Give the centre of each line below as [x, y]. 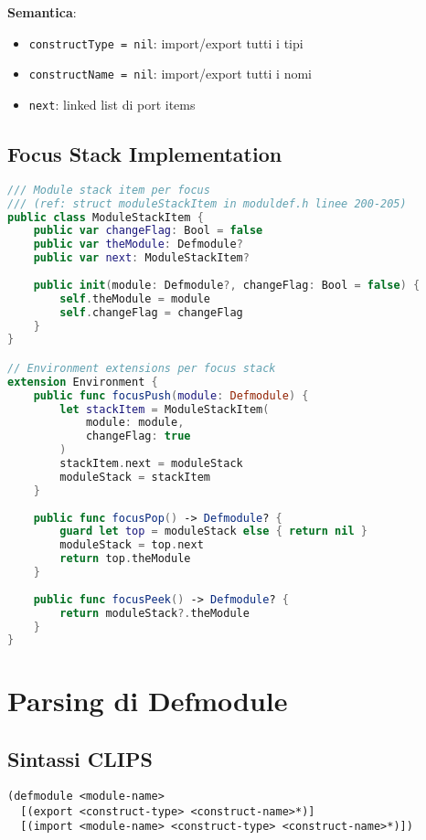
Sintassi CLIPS [80, 759]
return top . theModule [125, 559]
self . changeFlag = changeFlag [151, 312]
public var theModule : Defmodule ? [138, 245]
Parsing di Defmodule [148, 701]
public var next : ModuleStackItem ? [141, 258]
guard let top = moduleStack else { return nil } [213, 532]
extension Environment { [83, 382]
